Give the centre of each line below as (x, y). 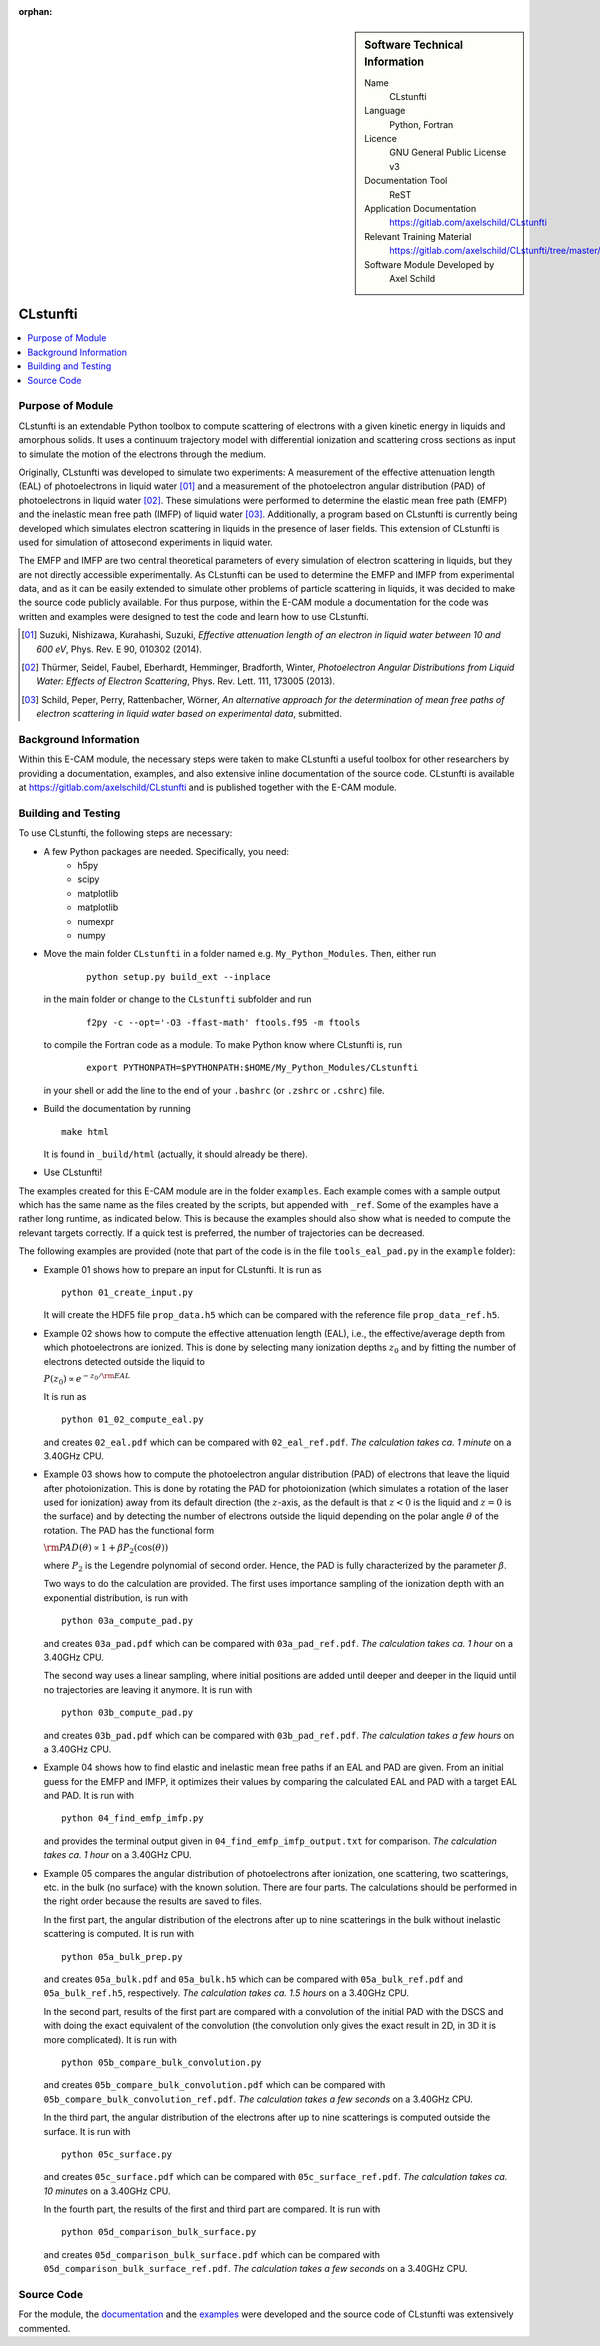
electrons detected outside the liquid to (124, 1361)
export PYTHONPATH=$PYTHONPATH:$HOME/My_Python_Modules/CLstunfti (252, 1068)
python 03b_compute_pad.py (127, 1713)
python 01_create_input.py (127, 1293)
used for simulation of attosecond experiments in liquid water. (146, 542)
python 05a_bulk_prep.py (122, 1956)
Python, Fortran (421, 124)
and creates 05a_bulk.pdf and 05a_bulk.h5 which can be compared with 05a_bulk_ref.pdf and (253, 1979)
